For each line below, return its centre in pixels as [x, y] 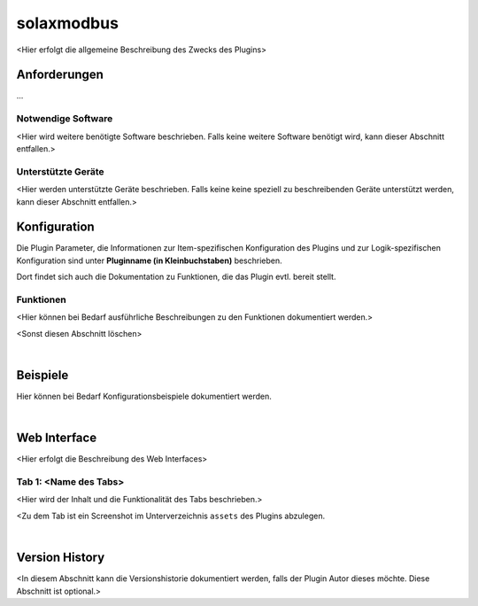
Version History [61, 558]
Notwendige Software [65, 119]
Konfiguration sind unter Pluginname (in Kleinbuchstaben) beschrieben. [149, 260]
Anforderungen [60, 75]
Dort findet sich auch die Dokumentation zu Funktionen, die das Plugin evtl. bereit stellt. [176, 277]
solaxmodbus [68, 23]
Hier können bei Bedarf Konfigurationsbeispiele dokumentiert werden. [144, 396]
